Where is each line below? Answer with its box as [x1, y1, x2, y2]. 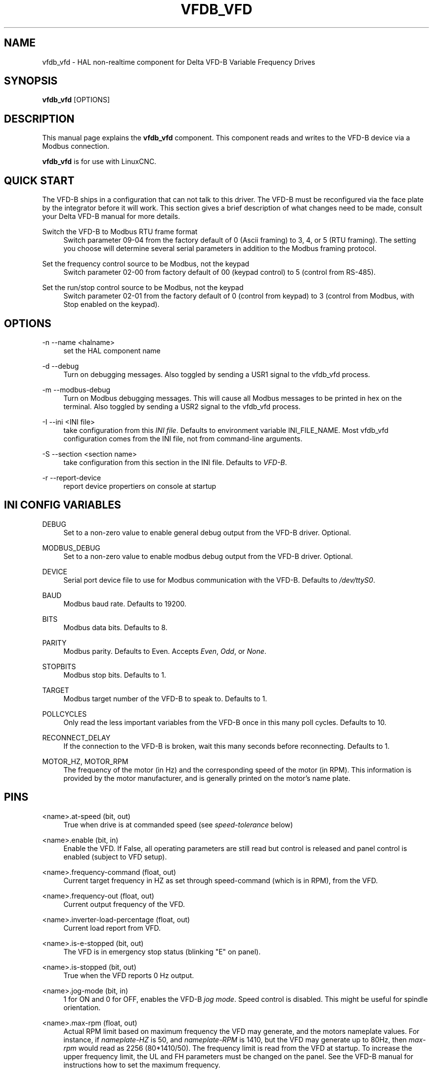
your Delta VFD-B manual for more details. [42, 212, 180, 221]
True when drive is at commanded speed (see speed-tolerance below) [63, 820, 293, 829]
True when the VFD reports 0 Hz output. [63, 971, 194, 980]
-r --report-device [42, 473, 101, 482]
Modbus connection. [42, 142, 109, 151]
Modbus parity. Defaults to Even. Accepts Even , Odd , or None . [63, 646, 266, 655]
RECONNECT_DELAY [42, 733, 111, 742]
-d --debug [42, 361, 79, 370]
